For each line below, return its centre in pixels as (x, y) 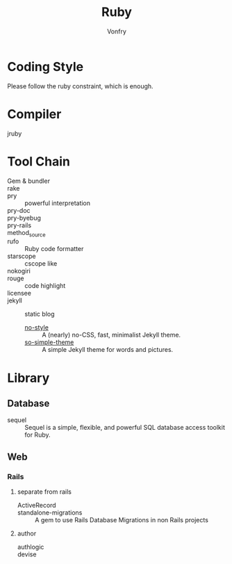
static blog (40, 314)
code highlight (45, 286)
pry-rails (19, 225)
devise (27, 554)
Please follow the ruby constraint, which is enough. (81, 86)
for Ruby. (38, 435)
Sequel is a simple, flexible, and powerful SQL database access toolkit (125, 428)
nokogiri (19, 271)
